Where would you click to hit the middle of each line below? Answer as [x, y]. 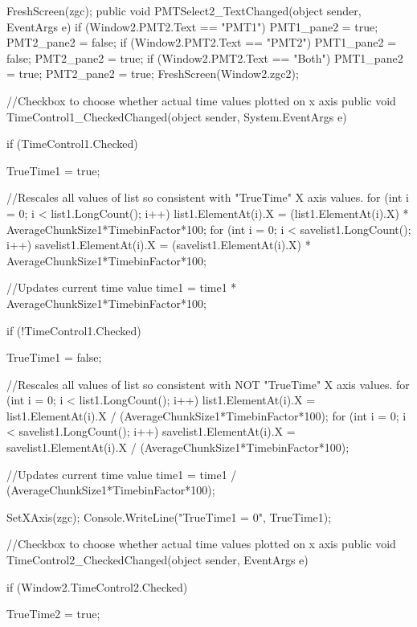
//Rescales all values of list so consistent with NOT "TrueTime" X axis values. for [208, 384]
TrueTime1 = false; [54, 357]
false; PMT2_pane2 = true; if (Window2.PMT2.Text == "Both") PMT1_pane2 [205, 57]
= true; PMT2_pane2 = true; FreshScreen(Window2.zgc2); [153, 74]
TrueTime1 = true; [53, 170]
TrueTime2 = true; [53, 614]
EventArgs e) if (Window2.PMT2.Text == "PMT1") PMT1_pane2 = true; [192, 26]
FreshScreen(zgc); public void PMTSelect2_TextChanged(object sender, [184, 10]
